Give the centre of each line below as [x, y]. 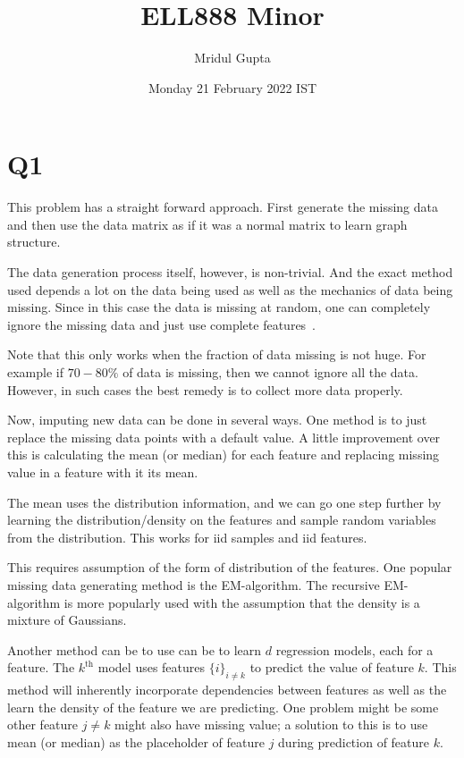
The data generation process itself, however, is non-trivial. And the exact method [230, 272]
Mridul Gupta [232, 58]
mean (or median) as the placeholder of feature [136, 741]
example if [35, 372]
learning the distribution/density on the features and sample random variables [222, 520]
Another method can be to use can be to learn [135, 649]
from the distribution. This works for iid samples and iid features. [187, 537]
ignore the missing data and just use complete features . [162, 324]
